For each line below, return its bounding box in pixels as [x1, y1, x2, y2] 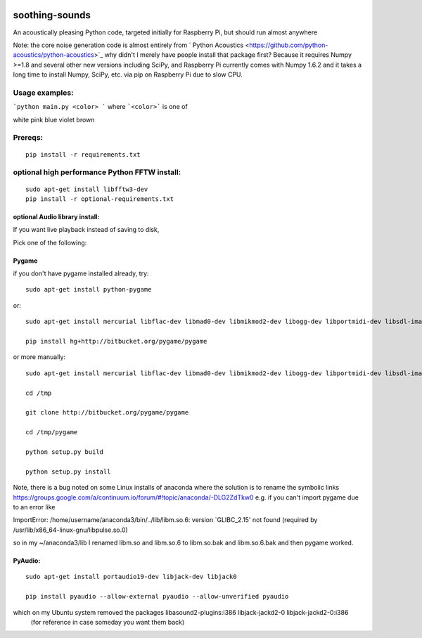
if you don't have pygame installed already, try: [13, 269, 149, 278]
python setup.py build [25, 448, 104, 456]
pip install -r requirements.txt [25, 150, 141, 158]
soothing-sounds [13, 9, 91, 21]
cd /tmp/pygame [25, 429, 78, 436]
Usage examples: [13, 88, 74, 98]
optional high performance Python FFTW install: [13, 167, 181, 177]
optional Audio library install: [13, 212, 100, 221]
